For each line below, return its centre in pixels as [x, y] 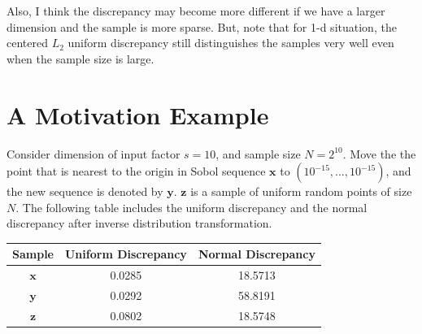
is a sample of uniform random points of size [301, 191]
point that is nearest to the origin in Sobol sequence [136, 171]
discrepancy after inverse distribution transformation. [139, 223]
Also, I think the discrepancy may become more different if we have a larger [196, 11]
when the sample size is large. [80, 58]
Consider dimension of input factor [94, 153]
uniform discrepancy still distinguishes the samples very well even [231, 43]
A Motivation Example [138, 114]
